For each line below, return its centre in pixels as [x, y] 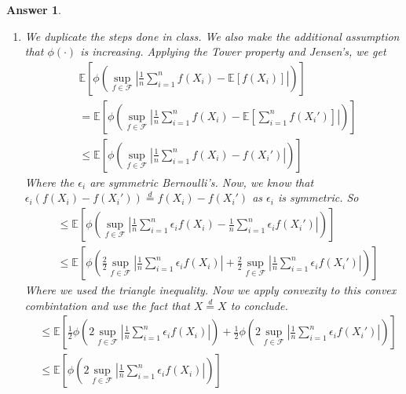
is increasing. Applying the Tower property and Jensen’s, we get [233, 51]
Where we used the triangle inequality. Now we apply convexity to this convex [210, 290]
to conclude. [259, 305]
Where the [49, 182]
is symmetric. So [318, 197]
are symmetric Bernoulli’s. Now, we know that [202, 182]
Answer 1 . [34, 9]
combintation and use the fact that [107, 305]
